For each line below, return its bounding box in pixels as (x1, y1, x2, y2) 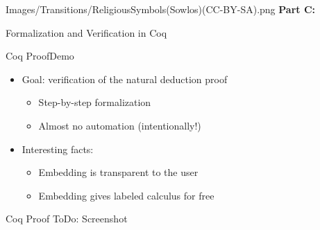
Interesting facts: (22, 141, 94, 156)
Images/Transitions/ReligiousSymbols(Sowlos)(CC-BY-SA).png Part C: (6, 2, 316, 16)
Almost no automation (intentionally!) (38, 118, 201, 132)
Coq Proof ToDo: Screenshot (6, 211, 128, 226)
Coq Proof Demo (6, 48, 74, 63)
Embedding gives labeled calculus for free (38, 188, 214, 202)
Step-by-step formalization (38, 95, 151, 109)
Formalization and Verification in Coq (6, 25, 167, 39)
